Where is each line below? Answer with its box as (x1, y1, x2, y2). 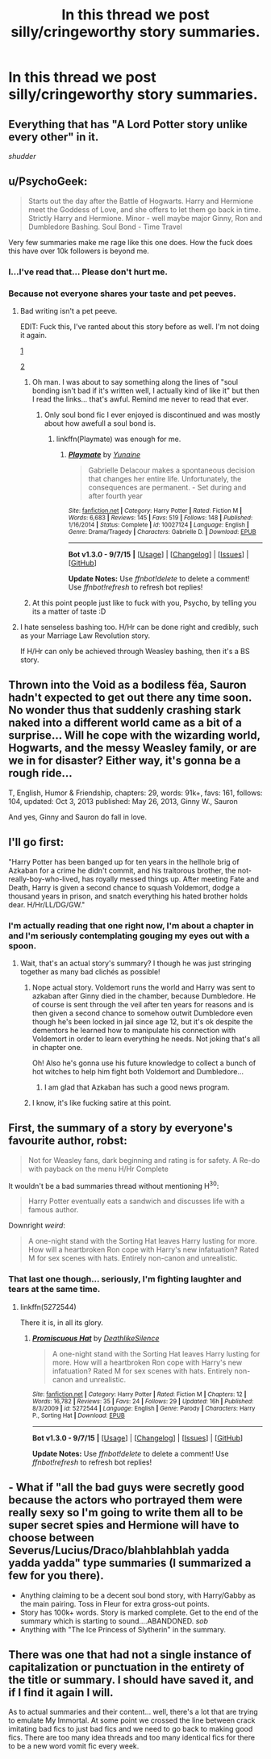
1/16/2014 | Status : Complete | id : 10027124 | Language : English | (68, 521, 250, 529)
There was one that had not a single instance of (8, 1648, 252, 1661)
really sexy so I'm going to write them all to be (8, 1506, 244, 1519)
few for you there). (8, 1569, 104, 1582)
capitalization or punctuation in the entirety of (8, 1660, 244, 1674)
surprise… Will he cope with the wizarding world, (8, 728, 261, 743)
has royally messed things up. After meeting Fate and (81, 873, 260, 884)
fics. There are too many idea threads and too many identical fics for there (8, 1732, 256, 1743)
